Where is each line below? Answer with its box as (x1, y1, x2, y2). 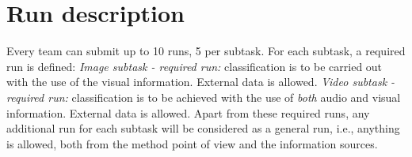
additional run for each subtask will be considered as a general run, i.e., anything (6, 120, 400, 136)
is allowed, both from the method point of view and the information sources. (6, 135, 378, 151)
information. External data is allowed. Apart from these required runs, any (6, 104, 370, 121)
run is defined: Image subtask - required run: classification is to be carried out (6, 58, 383, 74)
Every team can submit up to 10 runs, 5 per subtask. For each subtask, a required (6, 43, 406, 59)
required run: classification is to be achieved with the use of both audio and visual (6, 88, 401, 105)
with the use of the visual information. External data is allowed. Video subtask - (6, 73, 395, 90)
